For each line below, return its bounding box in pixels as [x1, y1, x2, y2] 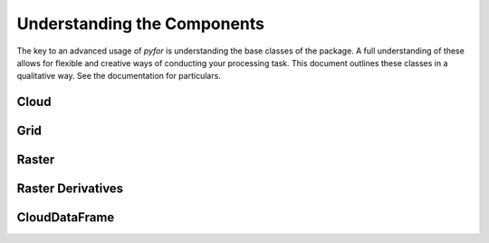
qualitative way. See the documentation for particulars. [16, 71, 221, 82]
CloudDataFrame [16, 209, 115, 226]
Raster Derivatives [16, 181, 124, 197]
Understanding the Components [16, 14, 265, 34]
